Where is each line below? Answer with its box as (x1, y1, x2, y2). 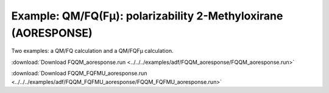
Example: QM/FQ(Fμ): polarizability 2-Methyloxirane (11, 9, 283, 22)
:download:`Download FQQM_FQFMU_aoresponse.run (11, 70, 147, 77)
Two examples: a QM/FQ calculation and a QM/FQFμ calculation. (11, 47, 174, 55)
